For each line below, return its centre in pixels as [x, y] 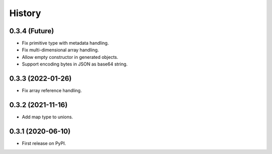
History [25, 13]
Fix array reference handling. [52, 91]
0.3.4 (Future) [32, 31]
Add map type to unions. [47, 117]
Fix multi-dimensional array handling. [60, 50]
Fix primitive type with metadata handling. [65, 43]
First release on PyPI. [44, 143]
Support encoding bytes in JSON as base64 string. [75, 64]
